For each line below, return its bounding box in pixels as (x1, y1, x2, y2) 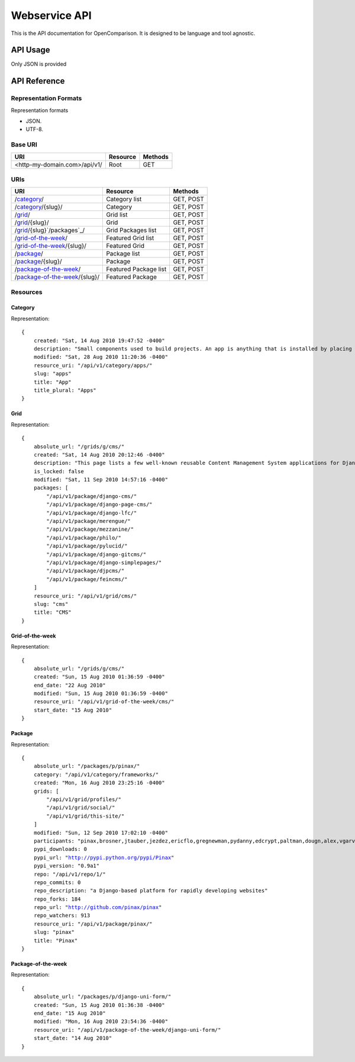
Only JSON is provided (11, 60, 67, 68)
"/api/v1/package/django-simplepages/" (46, 559, 162, 566)
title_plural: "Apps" (33, 387, 97, 394)
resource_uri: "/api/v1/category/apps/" (33, 362, 153, 369)
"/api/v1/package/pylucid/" (46, 543, 128, 550)
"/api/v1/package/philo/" (46, 534, 121, 541)
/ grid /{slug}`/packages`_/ (14, 226, 85, 234)
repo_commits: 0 (33, 879, 81, 886)
